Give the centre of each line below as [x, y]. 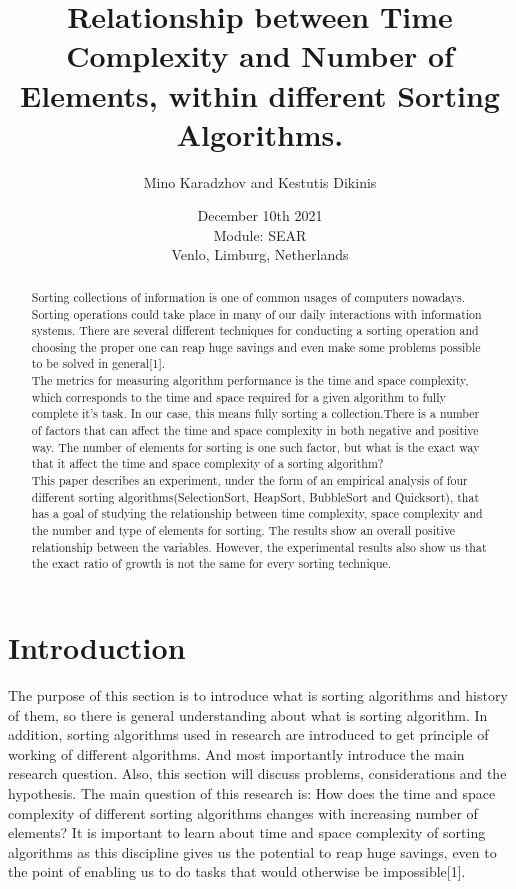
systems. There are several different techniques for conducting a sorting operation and [255, 330]
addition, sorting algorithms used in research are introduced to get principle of [248, 734]
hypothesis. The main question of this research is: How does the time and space [252, 792]
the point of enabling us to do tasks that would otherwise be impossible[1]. [237, 871]
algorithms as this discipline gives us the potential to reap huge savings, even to [252, 851]
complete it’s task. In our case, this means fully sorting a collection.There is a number [255, 413]
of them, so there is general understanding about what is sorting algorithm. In [248, 714]
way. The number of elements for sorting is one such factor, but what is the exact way [255, 446]
